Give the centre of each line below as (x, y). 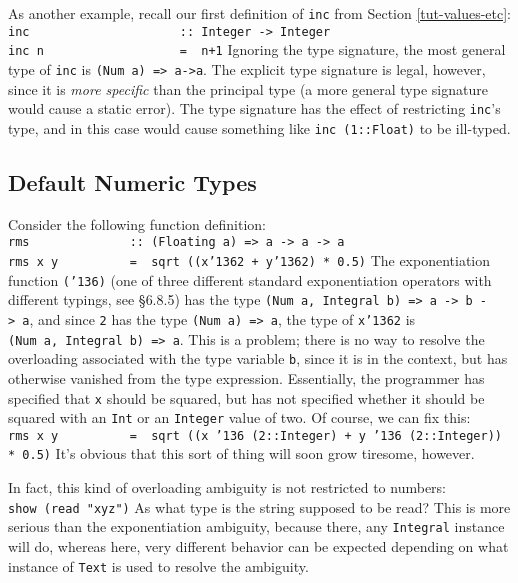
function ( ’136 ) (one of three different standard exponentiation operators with (250, 279)
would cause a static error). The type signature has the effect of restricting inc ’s (254, 108)
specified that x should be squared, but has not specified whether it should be (246, 397)
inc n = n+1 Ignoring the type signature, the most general (257, 49)
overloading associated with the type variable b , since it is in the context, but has (258, 358)
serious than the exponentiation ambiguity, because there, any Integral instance (256, 526)
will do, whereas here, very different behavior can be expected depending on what (258, 546)
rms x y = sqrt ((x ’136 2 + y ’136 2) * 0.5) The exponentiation (249, 259)
